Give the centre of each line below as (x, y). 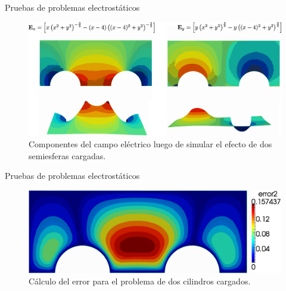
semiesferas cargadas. (67, 155)
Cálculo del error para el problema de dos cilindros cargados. (140, 281)
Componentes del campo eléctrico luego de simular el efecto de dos (150, 144)
